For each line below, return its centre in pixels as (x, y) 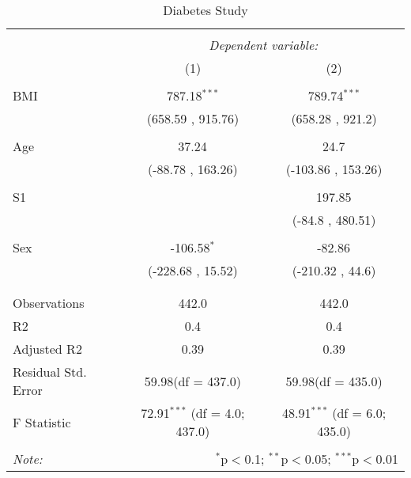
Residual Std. (50, 372)
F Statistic (42, 422)
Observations (49, 303)
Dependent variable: (264, 45)
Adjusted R (44, 349)
